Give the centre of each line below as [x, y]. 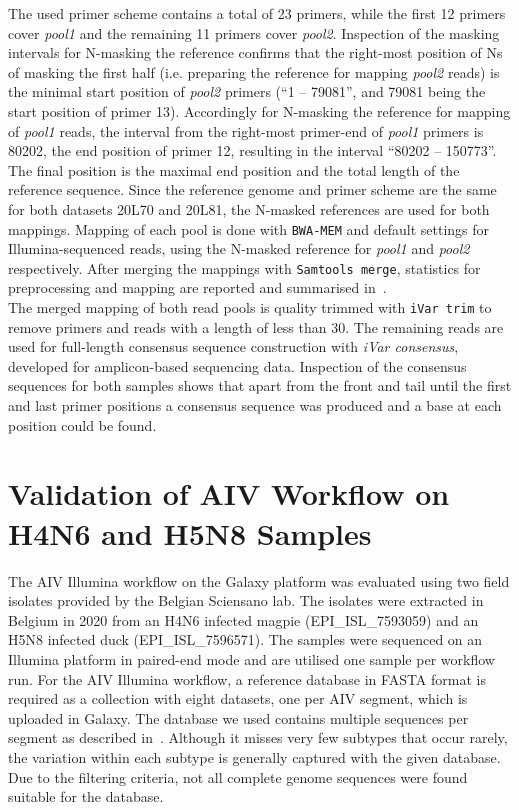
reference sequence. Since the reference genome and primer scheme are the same [252, 189]
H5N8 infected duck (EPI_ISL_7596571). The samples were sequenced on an [245, 639]
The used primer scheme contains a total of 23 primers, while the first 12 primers [257, 13]
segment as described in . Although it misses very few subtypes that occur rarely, [258, 737]
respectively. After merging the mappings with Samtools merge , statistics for [244, 267]
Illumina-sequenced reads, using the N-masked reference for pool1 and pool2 [239, 248]
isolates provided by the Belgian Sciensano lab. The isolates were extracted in [246, 600]
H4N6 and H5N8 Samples [190, 532]
